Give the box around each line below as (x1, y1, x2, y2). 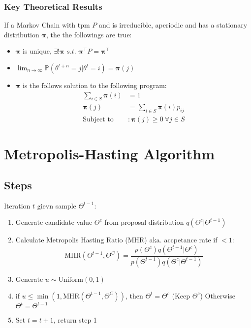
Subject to (83, 116, 114, 123)
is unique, (22, 46, 52, 56)
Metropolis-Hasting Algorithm (4, 144, 215, 164)
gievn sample (37, 200, 76, 210)
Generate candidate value (15, 217, 93, 227)
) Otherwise (200, 290, 236, 300)
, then (125, 290, 143, 300)
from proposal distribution (104, 217, 184, 227)
